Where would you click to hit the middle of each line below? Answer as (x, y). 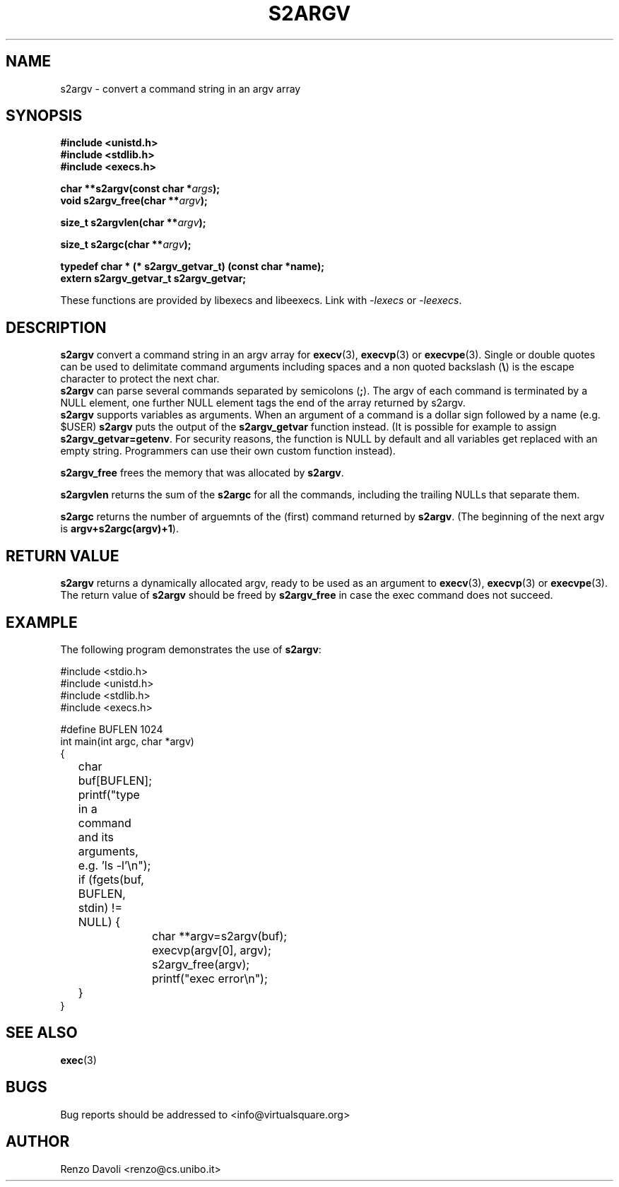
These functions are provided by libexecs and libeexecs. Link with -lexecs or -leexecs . (261, 300)
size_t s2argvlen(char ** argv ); (133, 223)
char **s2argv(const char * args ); (140, 189)
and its (96, 837)
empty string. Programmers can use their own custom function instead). (228, 451)
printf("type (109, 794)
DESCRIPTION (56, 327)
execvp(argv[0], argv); (212, 950)
